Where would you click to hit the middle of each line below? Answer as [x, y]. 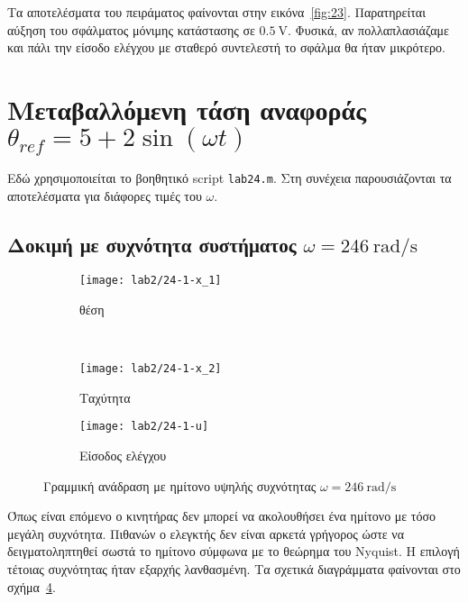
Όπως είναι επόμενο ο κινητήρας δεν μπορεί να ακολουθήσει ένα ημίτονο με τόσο [222, 516]
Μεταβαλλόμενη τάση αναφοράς [187, 109]
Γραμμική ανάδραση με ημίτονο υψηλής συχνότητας [180, 485]
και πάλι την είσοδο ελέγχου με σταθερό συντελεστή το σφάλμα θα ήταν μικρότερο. [226, 47]
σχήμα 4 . [32, 586]
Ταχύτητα [105, 397]
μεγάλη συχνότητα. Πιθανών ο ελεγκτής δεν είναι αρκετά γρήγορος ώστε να [206, 533]
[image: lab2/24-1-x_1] [151, 281]
